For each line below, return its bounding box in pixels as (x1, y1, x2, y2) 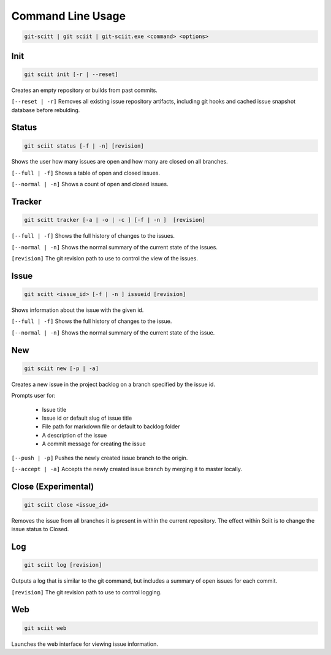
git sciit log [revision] (24, 561, 102, 569)
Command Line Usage (11, 9, 126, 23)
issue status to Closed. (11, 526, 69, 533)
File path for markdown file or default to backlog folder (42, 423, 180, 430)
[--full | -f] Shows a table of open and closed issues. (11, 169, 161, 176)
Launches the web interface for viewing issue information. (11, 640, 159, 648)
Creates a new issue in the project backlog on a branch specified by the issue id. (11, 381, 216, 388)
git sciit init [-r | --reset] (24, 70, 119, 78)
